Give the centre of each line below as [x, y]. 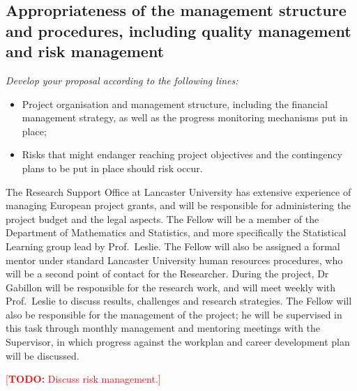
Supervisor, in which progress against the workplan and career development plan [178, 342]
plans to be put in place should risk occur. [112, 168]
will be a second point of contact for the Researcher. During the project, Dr [167, 274]
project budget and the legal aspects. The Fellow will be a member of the [162, 219]
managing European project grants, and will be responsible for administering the [178, 205]
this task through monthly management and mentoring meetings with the [163, 328]
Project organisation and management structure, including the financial [175, 103]
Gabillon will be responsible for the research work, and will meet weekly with [171, 287]
